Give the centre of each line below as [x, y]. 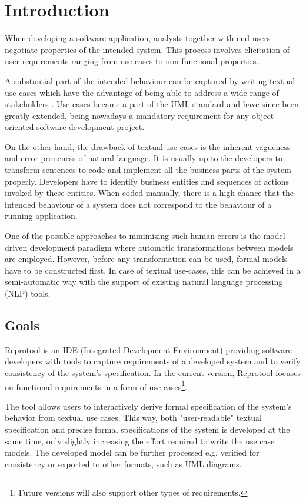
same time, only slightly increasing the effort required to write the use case [140, 441]
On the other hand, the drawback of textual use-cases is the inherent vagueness [148, 146]
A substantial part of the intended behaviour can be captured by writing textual [150, 80]
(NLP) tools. [28, 293]
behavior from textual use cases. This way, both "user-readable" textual [133, 418]
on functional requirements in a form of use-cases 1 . [96, 385]
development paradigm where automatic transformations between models [162, 247]
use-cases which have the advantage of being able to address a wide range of [142, 92]
